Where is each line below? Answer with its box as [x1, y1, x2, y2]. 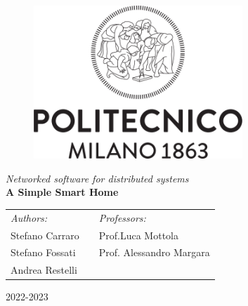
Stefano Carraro [11, 227, 79, 242]
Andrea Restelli [11, 262, 77, 277]
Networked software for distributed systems [6, 171, 189, 185]
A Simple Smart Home [6, 185, 119, 199]
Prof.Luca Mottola [98, 227, 178, 242]
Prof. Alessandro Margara [98, 245, 210, 260]
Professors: [98, 210, 146, 225]
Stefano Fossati [11, 245, 76, 260]
